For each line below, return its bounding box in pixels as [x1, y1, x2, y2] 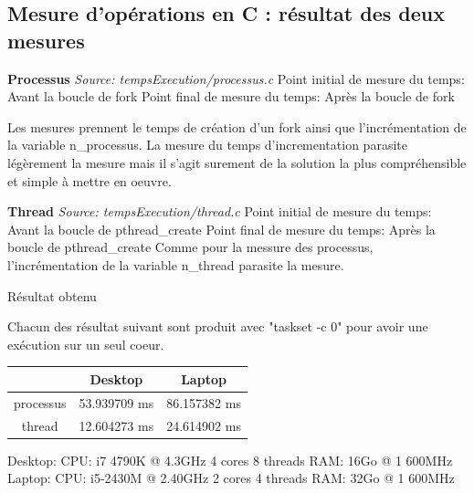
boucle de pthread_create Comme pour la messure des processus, [7, 237, 374, 257]
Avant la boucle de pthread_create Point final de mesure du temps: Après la [7, 219, 436, 238]
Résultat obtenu [7, 286, 97, 305]
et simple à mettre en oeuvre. [7, 171, 172, 190]
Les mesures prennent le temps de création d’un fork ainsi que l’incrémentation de [7, 117, 467, 136]
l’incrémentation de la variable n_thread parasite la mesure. [7, 255, 344, 274]
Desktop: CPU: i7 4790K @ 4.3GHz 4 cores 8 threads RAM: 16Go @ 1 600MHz [7, 450, 453, 469]
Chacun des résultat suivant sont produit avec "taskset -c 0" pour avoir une [7, 317, 428, 336]
